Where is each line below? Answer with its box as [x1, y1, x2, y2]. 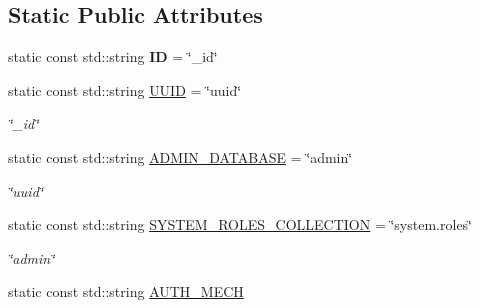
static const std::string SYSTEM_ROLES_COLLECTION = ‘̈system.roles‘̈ [8, 214, 473, 235]
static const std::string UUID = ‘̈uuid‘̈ [8, 79, 242, 100]
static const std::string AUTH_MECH [8, 281, 244, 302]
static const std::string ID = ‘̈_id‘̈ [8, 46, 218, 67]
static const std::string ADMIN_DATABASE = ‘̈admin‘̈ [8, 146, 353, 167]
